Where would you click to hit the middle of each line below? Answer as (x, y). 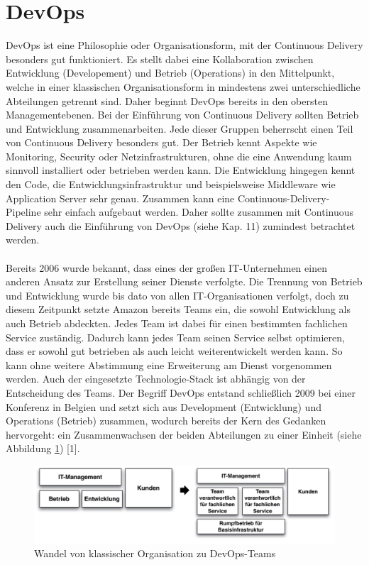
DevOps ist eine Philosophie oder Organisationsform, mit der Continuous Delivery (184, 45)
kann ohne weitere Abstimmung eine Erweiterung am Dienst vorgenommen (169, 364)
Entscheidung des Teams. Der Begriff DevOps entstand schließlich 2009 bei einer (181, 392)
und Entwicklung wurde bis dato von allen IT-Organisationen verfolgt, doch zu (177, 295)
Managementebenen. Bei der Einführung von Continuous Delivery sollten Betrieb (182, 115)
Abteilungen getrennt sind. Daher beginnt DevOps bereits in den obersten (167, 100)
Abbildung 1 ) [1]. (43, 448)
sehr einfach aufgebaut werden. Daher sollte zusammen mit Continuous (199, 212)
